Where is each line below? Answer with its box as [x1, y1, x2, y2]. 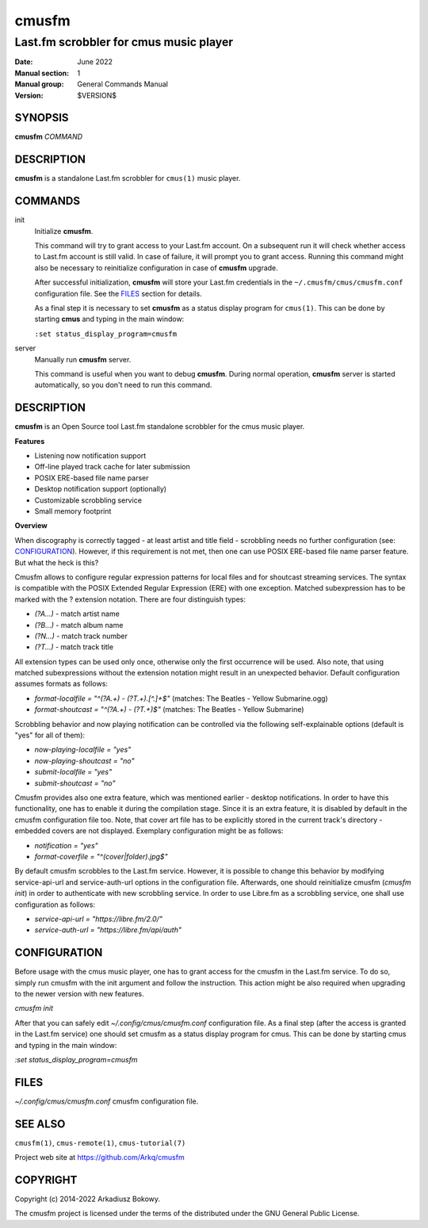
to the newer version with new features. [14, 989, 144, 998]
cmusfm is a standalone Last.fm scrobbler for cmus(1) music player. [14, 174, 241, 183]
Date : [14, 57, 33, 67]
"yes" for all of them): [14, 730, 86, 740]
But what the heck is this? [14, 557, 99, 567]
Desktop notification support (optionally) [34, 484, 166, 494]
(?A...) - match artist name [34, 609, 120, 618]
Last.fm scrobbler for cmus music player [14, 35, 234, 49]
